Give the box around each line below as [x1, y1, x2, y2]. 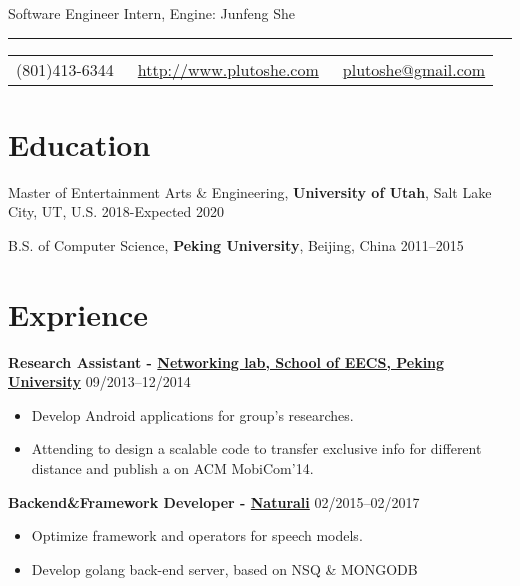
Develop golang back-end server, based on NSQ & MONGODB [31, 558, 418, 579]
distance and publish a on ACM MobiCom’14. [31, 458, 314, 478]
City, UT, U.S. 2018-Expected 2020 [8, 201, 225, 222]
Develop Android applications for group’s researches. [31, 404, 354, 425]
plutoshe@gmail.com [342, 57, 486, 81]
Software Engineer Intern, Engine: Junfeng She [8, 3, 295, 23]
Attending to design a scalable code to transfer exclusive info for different [31, 438, 482, 459]
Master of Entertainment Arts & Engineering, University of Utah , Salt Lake [8, 181, 492, 202]
